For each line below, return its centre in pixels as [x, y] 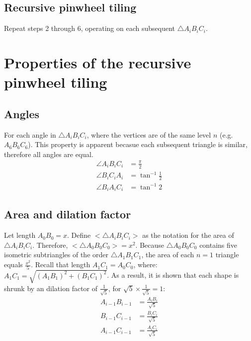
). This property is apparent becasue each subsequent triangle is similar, [138, 144]
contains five [218, 245]
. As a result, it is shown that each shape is [173, 275]
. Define [79, 235]
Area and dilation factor [68, 214]
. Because [150, 245]
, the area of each [168, 255]
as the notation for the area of [188, 235]
